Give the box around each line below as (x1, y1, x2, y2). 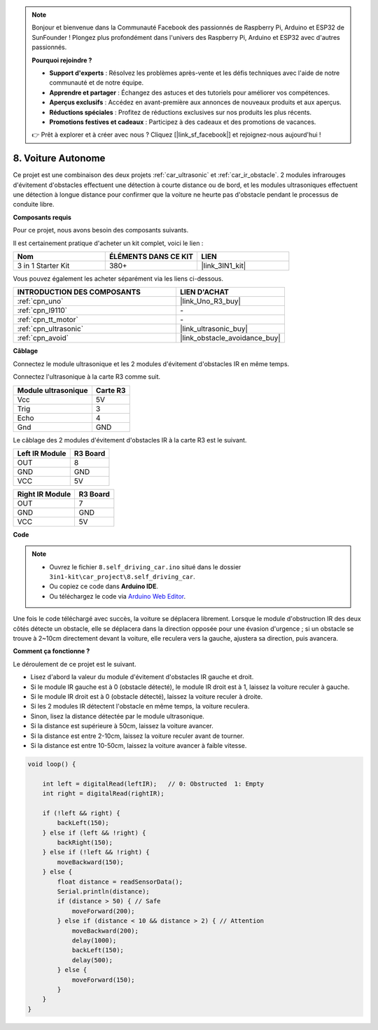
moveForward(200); (71, 907, 136, 915)
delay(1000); (71, 936, 117, 945)
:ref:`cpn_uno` (17, 296, 64, 306)
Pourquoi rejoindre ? (31, 56, 92, 64)
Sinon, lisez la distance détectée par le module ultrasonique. (30, 711, 204, 721)
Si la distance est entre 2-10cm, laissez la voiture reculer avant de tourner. (30, 732, 244, 740)
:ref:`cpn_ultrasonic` (17, 324, 84, 334)
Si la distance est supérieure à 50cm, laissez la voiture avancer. (30, 722, 213, 730)
